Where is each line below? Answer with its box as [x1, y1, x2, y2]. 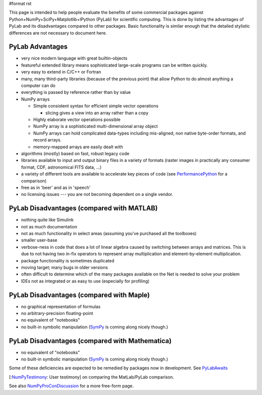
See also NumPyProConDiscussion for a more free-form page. [9, 383, 134, 389]
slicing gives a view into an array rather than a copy [45, 110, 149, 116]
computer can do [21, 83, 56, 88]
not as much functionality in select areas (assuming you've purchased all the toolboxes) [21, 230, 196, 236]
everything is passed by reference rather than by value [21, 89, 131, 95]
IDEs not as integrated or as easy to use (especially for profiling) [21, 278, 150, 284]
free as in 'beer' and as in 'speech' [21, 185, 91, 190]
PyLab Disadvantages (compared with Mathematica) [9, 337, 172, 345]
